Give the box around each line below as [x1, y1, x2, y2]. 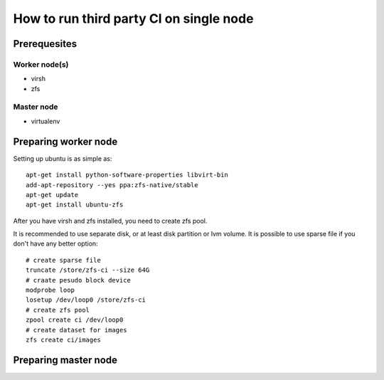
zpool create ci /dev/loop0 [26, 316, 124, 324]
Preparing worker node [13, 135, 118, 147]
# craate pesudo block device [26, 276, 132, 284]
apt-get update [26, 191, 79, 199]
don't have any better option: [13, 239, 99, 248]
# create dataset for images [26, 326, 127, 334]
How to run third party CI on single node [13, 11, 254, 26]
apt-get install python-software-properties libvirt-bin [26, 171, 229, 179]
